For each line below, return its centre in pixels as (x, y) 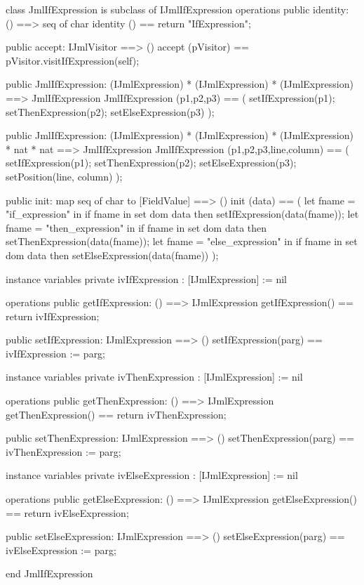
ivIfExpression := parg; (56, 353)
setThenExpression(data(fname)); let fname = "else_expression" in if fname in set (182, 241)
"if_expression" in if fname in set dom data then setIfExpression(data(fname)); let (182, 214)
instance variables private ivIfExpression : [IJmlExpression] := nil (147, 278)
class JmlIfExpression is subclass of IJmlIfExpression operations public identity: (177, 9)
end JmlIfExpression (49, 573)
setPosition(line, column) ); (64, 176)
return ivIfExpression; (53, 316)
